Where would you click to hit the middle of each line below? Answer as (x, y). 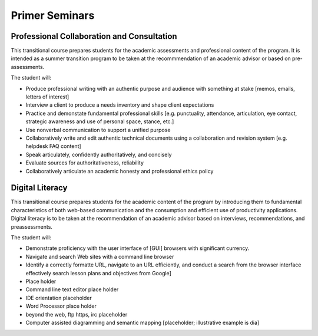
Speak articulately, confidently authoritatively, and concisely (99, 154)
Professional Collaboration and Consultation (94, 36)
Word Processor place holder (61, 306)
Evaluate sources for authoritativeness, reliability (85, 163)
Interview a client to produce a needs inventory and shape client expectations (120, 105)
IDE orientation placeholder (59, 298)
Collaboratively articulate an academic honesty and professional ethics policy (120, 171)
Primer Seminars (53, 15)
